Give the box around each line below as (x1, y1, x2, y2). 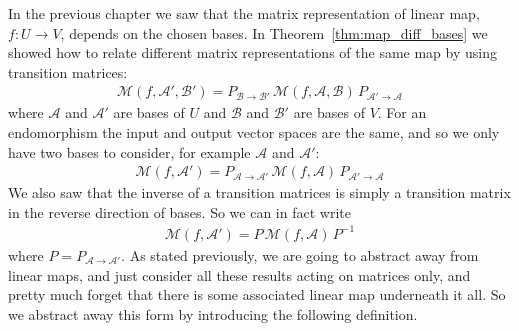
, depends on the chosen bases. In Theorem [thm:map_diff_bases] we (60, 22, 488, 43)
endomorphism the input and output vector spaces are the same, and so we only (8, 122, 500, 142)
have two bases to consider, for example (8, 141, 251, 162)
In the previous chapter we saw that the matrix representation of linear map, (8, 3, 480, 23)
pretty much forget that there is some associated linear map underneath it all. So (8, 284, 506, 305)
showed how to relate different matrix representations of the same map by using (8, 42, 497, 63)
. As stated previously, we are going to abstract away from (121, 244, 479, 265)
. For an (377, 102, 427, 123)
